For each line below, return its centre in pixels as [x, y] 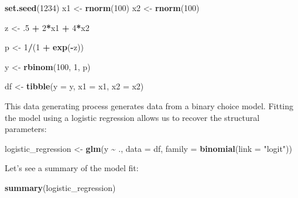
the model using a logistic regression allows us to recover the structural [132, 117]
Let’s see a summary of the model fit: [72, 168]
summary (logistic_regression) [60, 187]
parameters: [26, 129]
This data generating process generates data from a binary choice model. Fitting [149, 105]
